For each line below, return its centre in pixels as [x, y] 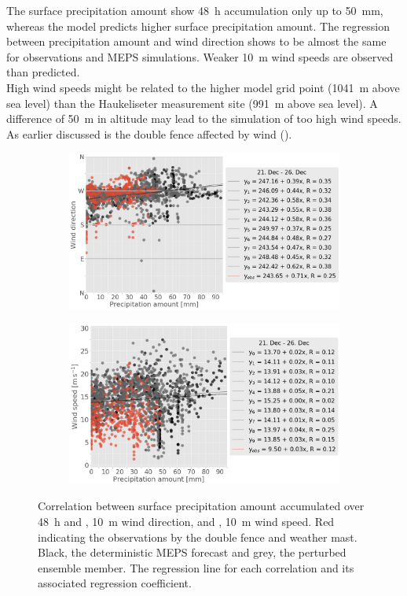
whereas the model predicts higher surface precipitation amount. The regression [198, 26]
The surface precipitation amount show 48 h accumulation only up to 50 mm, [195, 10]
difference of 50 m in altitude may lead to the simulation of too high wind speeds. [204, 118]
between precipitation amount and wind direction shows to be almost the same [196, 41]
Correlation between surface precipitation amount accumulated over [201, 506]
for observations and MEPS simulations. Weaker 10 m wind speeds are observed [200, 56]
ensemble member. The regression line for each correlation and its [196, 567]
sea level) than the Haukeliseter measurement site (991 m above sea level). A [192, 103]
